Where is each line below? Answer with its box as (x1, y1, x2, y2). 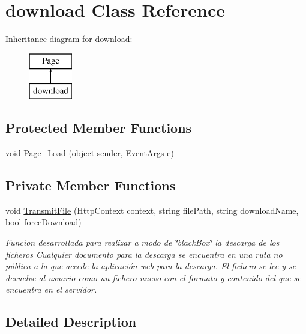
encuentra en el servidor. (5, 283, 97, 296)
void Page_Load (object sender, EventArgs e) (5, 147, 174, 159)
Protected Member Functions (5, 118, 192, 137)
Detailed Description (5, 312, 137, 331)
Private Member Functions (5, 176, 176, 195)
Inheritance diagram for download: (5, 32, 133, 45)
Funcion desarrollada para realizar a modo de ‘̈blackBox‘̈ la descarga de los (5, 236, 280, 249)
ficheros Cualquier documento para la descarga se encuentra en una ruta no (5, 247, 283, 260)
